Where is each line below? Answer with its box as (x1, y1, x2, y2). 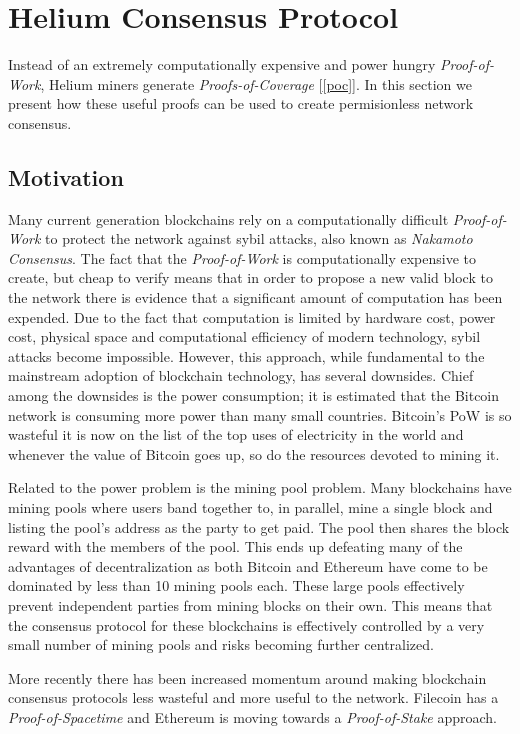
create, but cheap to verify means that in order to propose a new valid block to (8, 267, 493, 288)
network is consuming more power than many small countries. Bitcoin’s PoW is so (8, 404, 512, 425)
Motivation (8, 161, 124, 192)
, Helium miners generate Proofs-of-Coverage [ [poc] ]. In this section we (40, 73, 472, 94)
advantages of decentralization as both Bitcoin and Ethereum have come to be (8, 555, 488, 576)
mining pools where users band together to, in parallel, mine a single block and (8, 497, 493, 518)
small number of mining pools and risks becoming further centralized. (8, 634, 434, 655)
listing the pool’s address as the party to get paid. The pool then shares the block (8, 516, 510, 537)
